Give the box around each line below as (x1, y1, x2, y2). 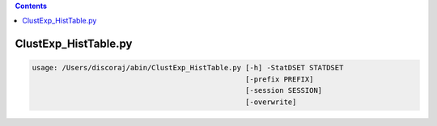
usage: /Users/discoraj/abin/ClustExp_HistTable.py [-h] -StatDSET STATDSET (32, 63, 344, 73)
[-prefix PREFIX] (245, 74, 314, 84)
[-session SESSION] (245, 86, 323, 95)
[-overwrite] (245, 97, 297, 107)
